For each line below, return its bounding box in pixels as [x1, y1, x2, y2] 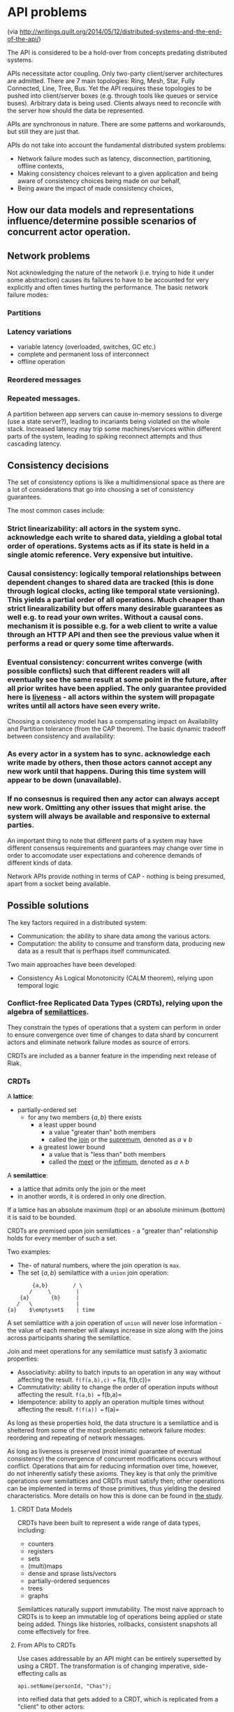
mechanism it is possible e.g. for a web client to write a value [7, 621, 218, 631]
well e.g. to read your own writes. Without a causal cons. [7, 613, 204, 622]
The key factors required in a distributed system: [7, 918, 147, 926]
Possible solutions [7, 900, 89, 912]
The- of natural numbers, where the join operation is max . [17, 1261, 182, 1270]
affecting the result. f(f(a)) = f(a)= [17, 1405, 120, 1414]
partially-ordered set [17, 1106, 77, 1114]
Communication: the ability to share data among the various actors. [17, 932, 212, 940]
